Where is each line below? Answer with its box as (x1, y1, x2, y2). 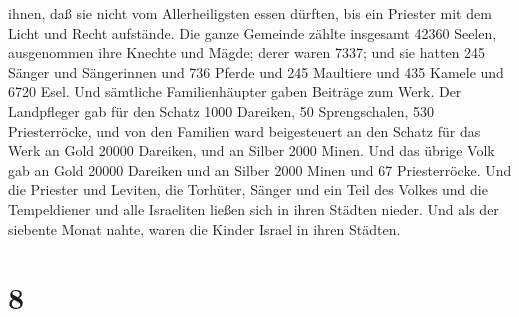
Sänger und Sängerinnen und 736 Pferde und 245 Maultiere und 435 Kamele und (8, 61, 504, 82)
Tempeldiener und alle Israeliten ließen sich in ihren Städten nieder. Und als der (8, 198, 499, 219)
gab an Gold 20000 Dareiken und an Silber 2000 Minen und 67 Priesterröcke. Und (8, 159, 512, 180)
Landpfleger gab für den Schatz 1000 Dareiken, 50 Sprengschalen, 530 (8, 100, 435, 121)
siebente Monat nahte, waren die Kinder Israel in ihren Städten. (8, 218, 401, 239)
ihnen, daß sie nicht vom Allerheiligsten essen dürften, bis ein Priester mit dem (8, 3, 492, 23)
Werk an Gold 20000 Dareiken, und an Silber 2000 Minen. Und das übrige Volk (8, 140, 495, 161)
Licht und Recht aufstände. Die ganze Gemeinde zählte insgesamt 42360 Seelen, (8, 22, 497, 43)
